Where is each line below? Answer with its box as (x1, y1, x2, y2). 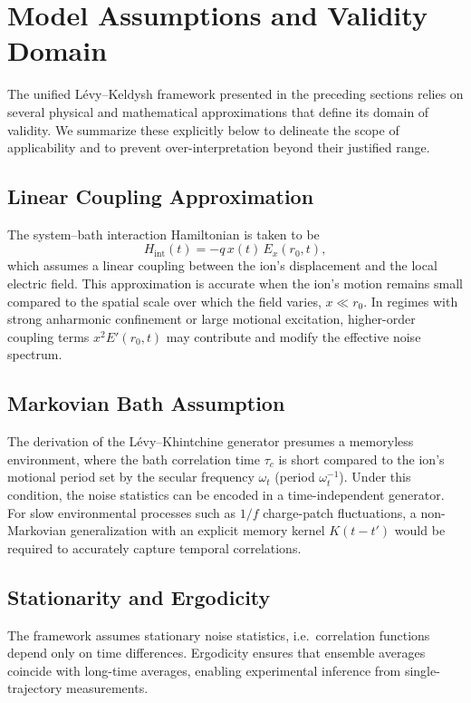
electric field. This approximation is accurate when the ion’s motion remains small (7, 274, 463, 293)
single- (404, 660, 440, 679)
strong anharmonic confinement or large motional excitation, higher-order (7, 309, 416, 328)
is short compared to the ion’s (278, 449, 445, 468)
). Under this (339, 467, 411, 486)
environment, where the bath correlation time (7, 449, 260, 468)
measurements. (66, 679, 149, 698)
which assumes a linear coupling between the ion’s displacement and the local (7, 256, 437, 275)
